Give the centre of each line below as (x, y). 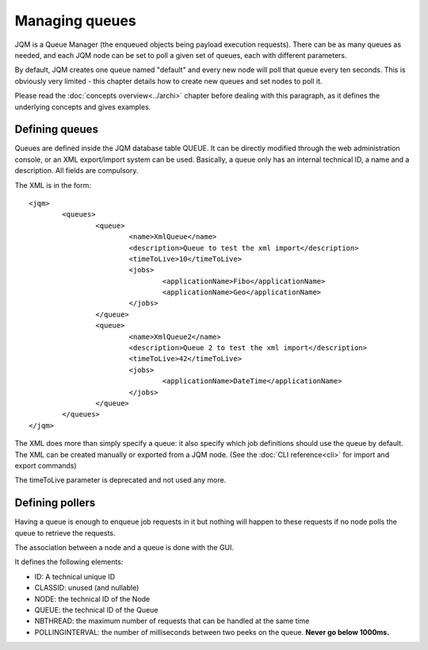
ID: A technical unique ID (75, 576)
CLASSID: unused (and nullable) (87, 588)
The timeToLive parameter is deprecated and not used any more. (120, 480)
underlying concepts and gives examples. (83, 106)
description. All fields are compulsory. (76, 171)
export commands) (46, 465)
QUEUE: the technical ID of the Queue (96, 610)
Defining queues (57, 130)
